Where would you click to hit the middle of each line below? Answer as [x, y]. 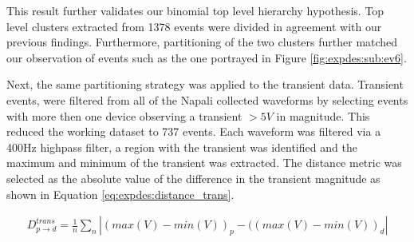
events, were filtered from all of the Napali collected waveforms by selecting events [207, 99]
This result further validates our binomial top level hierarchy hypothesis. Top [195, 10]
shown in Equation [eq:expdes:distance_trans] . [120, 194]
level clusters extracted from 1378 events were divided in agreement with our [194, 26]
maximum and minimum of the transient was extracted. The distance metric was [204, 163]
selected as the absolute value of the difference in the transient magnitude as [193, 178]
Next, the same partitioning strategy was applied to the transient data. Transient [205, 84]
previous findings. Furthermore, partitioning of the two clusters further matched [202, 42]
